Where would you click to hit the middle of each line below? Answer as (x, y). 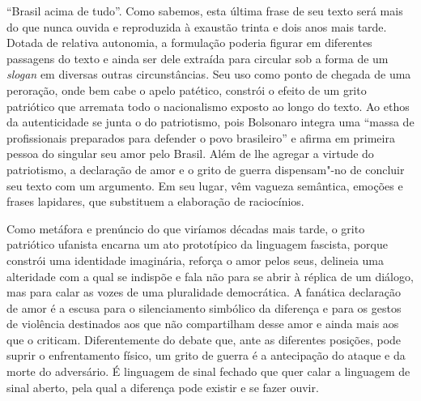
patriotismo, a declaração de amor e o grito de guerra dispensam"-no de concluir (206, 169)
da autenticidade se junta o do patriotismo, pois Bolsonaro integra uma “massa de (210, 122)
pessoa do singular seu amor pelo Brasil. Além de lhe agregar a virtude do (190, 154)
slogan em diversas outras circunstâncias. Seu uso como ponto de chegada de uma (209, 74)
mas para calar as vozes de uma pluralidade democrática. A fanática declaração (204, 292)
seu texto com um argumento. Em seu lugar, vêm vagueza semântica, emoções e (205, 185)
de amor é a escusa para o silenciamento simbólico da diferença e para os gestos (204, 307)
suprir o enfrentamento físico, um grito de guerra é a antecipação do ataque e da (206, 355)
